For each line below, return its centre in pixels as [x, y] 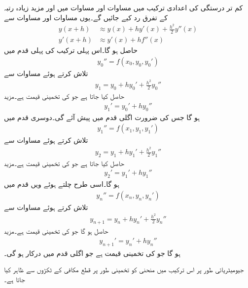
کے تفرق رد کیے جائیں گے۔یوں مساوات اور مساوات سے [86, 17]
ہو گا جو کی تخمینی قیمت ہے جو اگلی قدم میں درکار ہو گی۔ [92, 253]
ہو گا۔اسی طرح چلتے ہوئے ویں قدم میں [62, 184]
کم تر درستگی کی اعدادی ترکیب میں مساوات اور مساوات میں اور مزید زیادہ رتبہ [124, 7]
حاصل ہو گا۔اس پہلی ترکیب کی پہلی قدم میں [71, 50]
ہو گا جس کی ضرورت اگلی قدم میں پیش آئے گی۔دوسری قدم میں [102, 117]
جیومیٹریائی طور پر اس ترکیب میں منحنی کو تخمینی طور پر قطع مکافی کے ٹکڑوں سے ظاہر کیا [124, 269]
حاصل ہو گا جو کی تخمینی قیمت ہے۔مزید [56, 231]
